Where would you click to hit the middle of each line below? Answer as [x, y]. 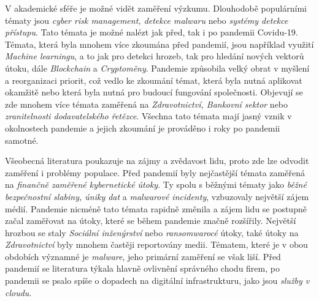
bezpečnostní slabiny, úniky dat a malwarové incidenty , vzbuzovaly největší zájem [157, 196]
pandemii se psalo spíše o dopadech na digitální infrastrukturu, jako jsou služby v [157, 281]
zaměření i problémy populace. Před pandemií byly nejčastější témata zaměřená [155, 172]
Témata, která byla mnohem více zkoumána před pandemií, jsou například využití [159, 44]
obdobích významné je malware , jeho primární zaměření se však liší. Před [143, 256]
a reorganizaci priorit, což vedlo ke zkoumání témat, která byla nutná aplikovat [154, 80]
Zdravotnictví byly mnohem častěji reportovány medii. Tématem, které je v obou [156, 244]
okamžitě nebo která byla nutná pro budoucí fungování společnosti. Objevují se [154, 92]
